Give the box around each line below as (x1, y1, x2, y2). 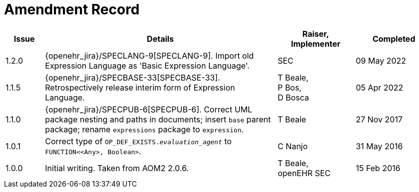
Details (147, 33, 174, 44)
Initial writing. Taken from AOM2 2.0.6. (45, 163, 189, 173)
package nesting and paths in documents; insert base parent (45, 114, 271, 124)
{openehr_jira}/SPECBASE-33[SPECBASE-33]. (45, 72, 220, 83)
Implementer (291, 38, 341, 49)
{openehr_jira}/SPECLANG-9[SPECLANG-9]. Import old (45, 50, 254, 61)
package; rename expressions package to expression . (45, 124, 244, 134)
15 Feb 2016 (356, 163, 401, 173)
